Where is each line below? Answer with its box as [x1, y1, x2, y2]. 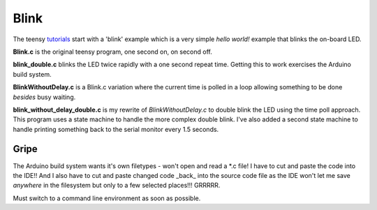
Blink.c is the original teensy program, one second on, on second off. [13, 47, 212, 56]
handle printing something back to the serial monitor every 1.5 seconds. [13, 125, 219, 133]
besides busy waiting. [13, 93, 76, 101]
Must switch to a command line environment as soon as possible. [13, 194, 201, 202]
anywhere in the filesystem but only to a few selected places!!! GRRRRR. [13, 181, 221, 190]
